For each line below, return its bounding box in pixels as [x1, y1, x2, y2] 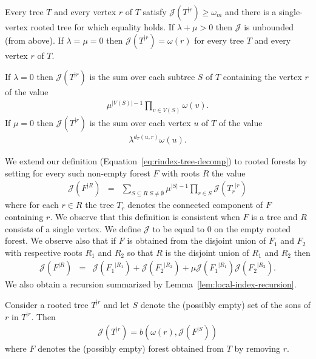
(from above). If [5, 33, 64, 46]
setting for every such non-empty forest [5, 166, 150, 179]
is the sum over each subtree [89, 70, 195, 83]
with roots [161, 166, 200, 179]
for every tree [194, 33, 244, 46]
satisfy [143, 5, 167, 18]
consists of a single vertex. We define [5, 222, 141, 235]
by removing [234, 342, 281, 355]
